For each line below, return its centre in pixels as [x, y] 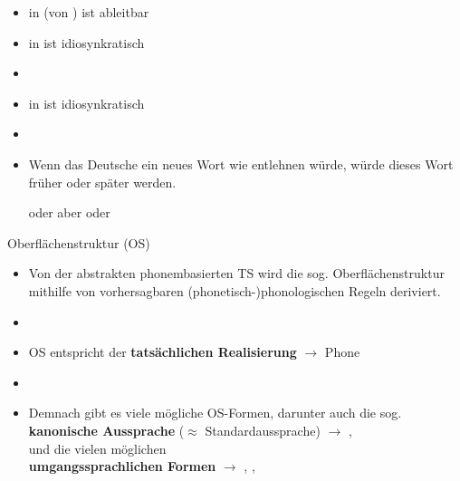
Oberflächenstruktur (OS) [79, 242]
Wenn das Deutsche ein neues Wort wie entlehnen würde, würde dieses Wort [241, 164]
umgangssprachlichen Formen [122, 466]
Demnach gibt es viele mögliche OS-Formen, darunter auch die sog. [215, 413]
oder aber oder [69, 212]
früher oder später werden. [102, 182]
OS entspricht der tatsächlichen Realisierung [163, 352]
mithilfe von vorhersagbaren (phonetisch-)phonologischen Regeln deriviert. [235, 290]
